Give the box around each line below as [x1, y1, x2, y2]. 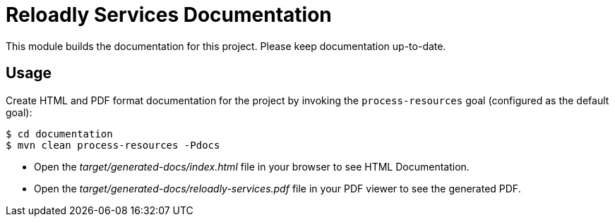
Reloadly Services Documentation [6, 3, 332, 27]
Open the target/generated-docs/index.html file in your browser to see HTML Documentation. [34, 160, 470, 173]
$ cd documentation [6, 128, 113, 140]
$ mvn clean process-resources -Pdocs [6, 139, 220, 151]
